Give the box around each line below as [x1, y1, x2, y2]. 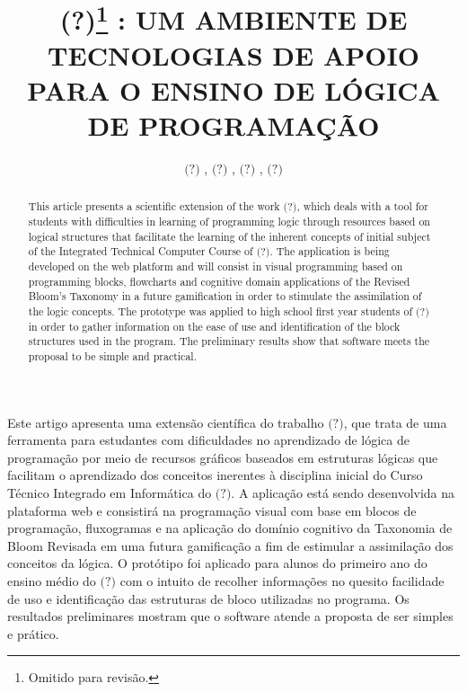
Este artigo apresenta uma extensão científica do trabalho [7, 413, 324, 431]
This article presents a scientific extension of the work [28, 199, 280, 214]
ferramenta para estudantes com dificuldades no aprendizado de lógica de [7, 430, 410, 449]
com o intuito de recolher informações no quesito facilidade [119, 571, 445, 590]
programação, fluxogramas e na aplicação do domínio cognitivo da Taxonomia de [7, 519, 453, 537]
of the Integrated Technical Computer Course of [28, 244, 253, 259]
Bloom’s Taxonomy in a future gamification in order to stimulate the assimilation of [28, 288, 422, 304]
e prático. [7, 624, 59, 643]
